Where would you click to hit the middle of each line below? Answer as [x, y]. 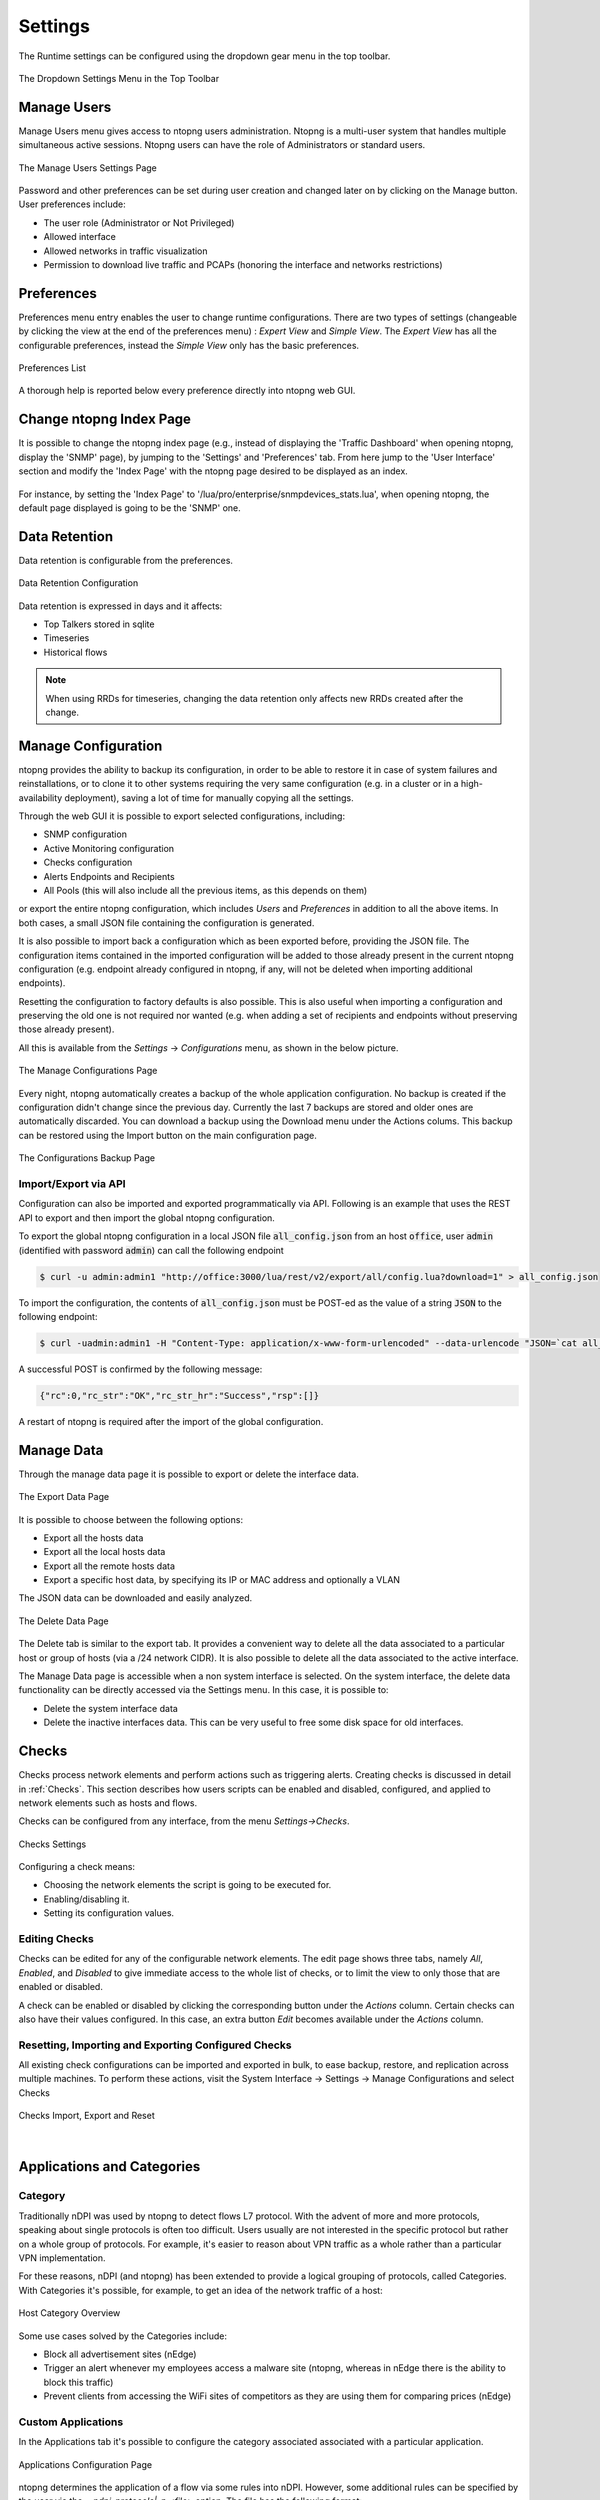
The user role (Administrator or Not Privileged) [139, 222]
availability [40, 797]
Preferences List [52, 368]
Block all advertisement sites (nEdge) [120, 2354]
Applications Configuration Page [85, 2464]
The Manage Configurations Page [88, 1071]
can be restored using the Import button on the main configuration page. [167, 1135]
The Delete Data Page [63, 1621]
